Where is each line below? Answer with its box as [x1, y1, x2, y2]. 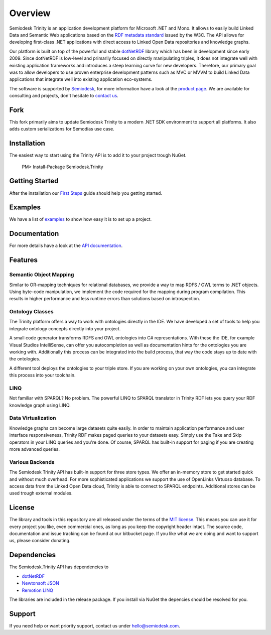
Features [9, 256, 38, 265]
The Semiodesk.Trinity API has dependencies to [9, 564, 109, 570]
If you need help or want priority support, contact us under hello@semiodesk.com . [9, 622, 180, 628]
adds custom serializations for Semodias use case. [9, 126, 115, 132]
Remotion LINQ [22, 587, 54, 593]
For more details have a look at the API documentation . [9, 242, 123, 248]
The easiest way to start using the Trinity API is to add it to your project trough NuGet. [9, 152, 187, 158]
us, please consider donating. [9, 538, 71, 544]
